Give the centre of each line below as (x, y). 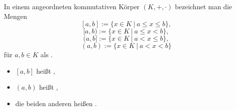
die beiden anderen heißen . (56, 103)
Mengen (16, 16)
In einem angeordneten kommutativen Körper (72, 6)
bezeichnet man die (203, 6)
